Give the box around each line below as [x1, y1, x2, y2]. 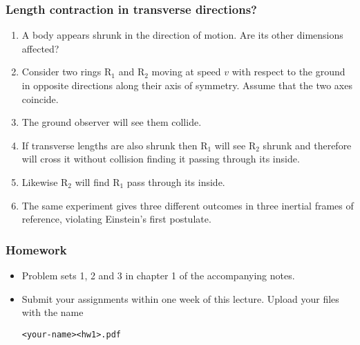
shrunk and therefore [263, 138, 352, 152]
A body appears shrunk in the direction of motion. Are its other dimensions [21, 28, 343, 42]
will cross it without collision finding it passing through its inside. [21, 151, 300, 166]
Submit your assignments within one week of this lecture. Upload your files [21, 291, 339, 306]
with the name [21, 305, 84, 319]
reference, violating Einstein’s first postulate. [21, 212, 211, 226]
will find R [75, 174, 120, 189]
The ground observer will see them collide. [21, 115, 202, 129]
